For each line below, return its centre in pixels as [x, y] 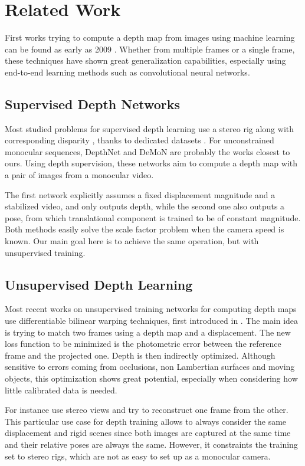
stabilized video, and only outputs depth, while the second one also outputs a [145, 206]
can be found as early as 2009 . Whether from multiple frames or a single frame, [150, 49]
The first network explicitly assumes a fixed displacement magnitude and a [140, 194]
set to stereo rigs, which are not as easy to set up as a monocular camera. [138, 456]
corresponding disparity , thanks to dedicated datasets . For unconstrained [140, 140]
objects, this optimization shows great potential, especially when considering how [151, 378]
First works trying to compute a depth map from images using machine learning [150, 37]
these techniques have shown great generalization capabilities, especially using [145, 60]
